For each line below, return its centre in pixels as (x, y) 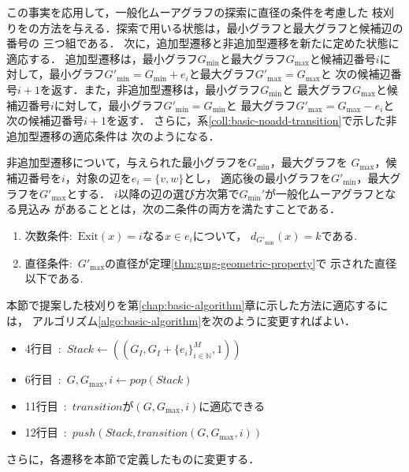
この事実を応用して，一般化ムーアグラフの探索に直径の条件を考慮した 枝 (195, 12)
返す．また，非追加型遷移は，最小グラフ (156, 89)
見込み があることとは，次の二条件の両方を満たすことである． (179, 209)
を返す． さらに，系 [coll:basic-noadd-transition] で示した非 (251, 120)
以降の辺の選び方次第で (178, 193)
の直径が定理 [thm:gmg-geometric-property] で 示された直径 (251, 262)
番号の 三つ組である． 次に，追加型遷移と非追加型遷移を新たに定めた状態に (203, 43)
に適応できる (232, 405)
